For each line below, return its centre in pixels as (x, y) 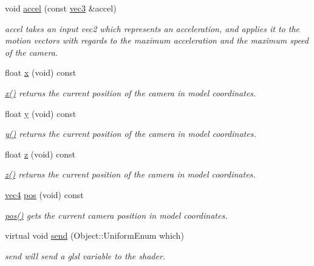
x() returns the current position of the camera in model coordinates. (131, 92)
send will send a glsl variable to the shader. (85, 255)
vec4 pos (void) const (44, 194)
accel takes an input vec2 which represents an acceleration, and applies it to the (152, 28)
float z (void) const (40, 154)
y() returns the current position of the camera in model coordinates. (131, 134)
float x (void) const (41, 72)
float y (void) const (41, 113)
